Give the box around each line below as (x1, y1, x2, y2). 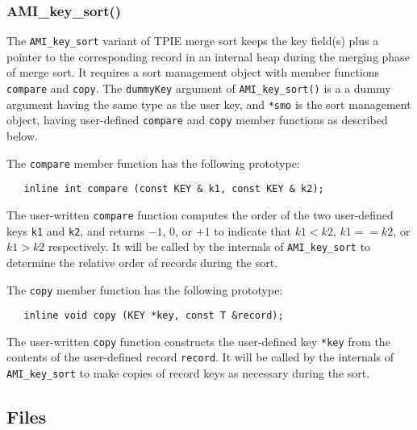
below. (6, 127, 38, 144)
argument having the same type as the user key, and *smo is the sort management (6, 95, 411, 112)
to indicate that (214, 222, 291, 239)
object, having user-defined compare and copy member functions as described (6, 111, 388, 128)
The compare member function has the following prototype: (6, 154, 300, 171)
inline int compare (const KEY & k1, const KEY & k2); (23, 183, 324, 195)
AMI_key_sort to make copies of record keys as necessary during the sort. (6, 365, 370, 382)
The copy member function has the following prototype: (6, 281, 283, 298)
